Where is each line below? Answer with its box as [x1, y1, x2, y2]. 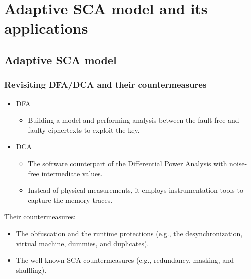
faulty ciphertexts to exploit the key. [28, 124, 140, 135]
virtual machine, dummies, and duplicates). [16, 238, 149, 248]
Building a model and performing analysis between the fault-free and [28, 115, 239, 125]
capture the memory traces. [28, 194, 113, 205]
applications [4, 18, 88, 38]
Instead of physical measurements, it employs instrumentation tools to [28, 185, 243, 195]
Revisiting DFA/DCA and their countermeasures [4, 78, 207, 91]
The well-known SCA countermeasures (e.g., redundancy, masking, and [16, 255, 234, 265]
